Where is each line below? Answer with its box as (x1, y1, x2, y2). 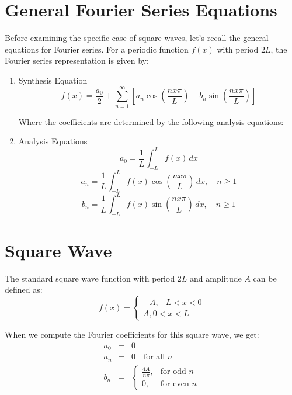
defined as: (5, 283, 43, 296)
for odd (160, 368, 186, 376)
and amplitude (190, 272, 242, 284)
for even (160, 380, 189, 389)
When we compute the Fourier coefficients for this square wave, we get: (5, 328, 259, 341)
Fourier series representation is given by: (5, 54, 149, 67)
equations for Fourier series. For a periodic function (5, 43, 189, 55)
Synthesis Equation (18, 74, 88, 86)
